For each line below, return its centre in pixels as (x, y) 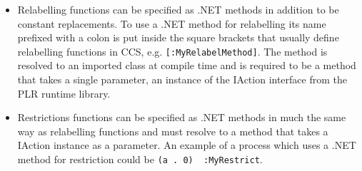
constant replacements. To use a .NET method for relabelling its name (172, 23)
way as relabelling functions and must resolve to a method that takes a (173, 131)
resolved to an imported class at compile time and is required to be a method (187, 65)
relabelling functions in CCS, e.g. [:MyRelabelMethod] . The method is (172, 51)
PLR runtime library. (64, 93)
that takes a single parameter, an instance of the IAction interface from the (182, 79)
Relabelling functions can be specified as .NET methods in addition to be (178, 9)
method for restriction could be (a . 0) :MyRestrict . (140, 159)
